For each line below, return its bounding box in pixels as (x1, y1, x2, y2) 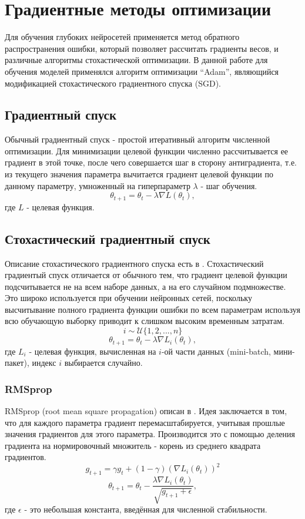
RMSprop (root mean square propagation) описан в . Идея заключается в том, (5, 404, 287, 416)
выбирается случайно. (64, 356, 143, 369)
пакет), (5, 356, 29, 369)
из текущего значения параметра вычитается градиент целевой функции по (5, 168, 273, 180)
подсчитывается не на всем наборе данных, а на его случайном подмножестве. (5, 280, 286, 292)
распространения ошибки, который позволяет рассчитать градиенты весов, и (5, 42, 279, 54)
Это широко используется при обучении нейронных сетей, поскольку (5, 292, 252, 304)
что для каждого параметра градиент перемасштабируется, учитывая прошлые (5, 416, 285, 428)
